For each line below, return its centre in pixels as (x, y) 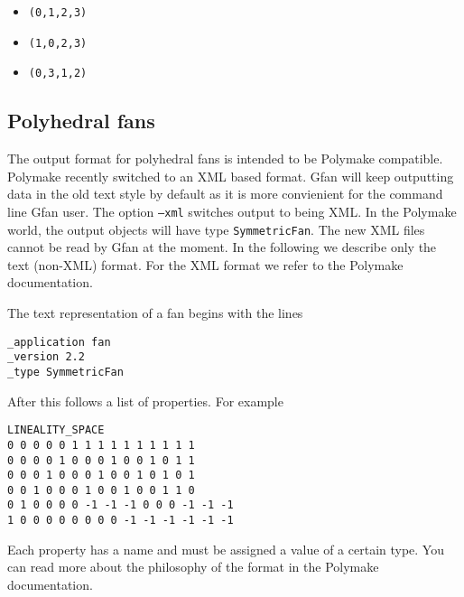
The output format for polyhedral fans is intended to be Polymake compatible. (225, 159)
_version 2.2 (46, 357)
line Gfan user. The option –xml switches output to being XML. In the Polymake (232, 211)
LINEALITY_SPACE (56, 430)
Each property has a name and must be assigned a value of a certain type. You (226, 549)
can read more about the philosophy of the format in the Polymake (193, 567)
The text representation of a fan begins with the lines (155, 313)
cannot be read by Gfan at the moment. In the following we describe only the (222, 247)
